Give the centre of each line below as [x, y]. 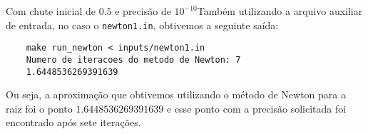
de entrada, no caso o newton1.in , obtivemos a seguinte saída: [142, 25]
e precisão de [143, 11]
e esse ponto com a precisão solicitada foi [257, 108]
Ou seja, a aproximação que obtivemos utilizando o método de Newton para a [176, 94]
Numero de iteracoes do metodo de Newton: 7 [133, 60]
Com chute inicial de [51, 11]
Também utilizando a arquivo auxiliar [280, 11]
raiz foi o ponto [39, 108]
